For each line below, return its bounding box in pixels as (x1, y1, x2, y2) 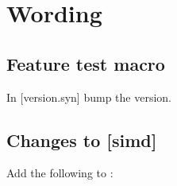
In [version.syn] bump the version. (6, 88, 171, 105)
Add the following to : (6, 165, 114, 181)
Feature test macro (6, 51, 165, 76)
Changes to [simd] (6, 127, 157, 152)
